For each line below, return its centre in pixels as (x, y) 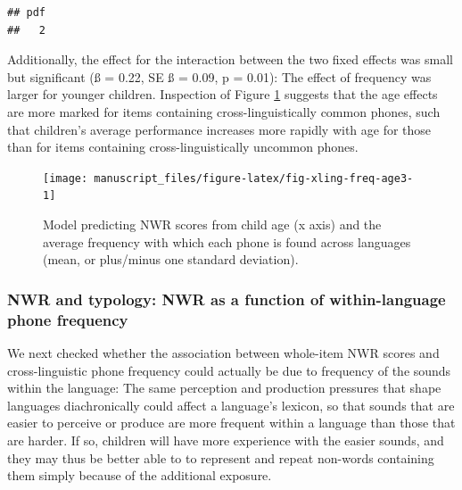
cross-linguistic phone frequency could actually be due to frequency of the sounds (229, 370)
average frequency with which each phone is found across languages (227, 241)
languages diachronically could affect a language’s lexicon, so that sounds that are (231, 405)
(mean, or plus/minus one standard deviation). (171, 259)
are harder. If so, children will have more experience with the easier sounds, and (226, 440)
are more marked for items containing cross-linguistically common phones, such (224, 111)
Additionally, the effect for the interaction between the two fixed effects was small (230, 59)
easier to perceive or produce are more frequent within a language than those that (231, 423)
